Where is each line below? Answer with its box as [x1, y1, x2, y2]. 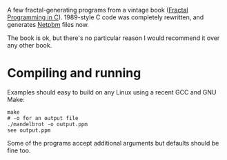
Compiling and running [7, 66, 141, 81]
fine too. [7, 146, 31, 154]
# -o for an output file [7, 114, 79, 121]
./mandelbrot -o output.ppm [7, 121, 88, 128]
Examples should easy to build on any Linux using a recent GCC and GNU [7, 88, 217, 96]
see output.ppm [7, 127, 51, 134]
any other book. [7, 41, 52, 49]
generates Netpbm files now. [7, 21, 90, 28]
